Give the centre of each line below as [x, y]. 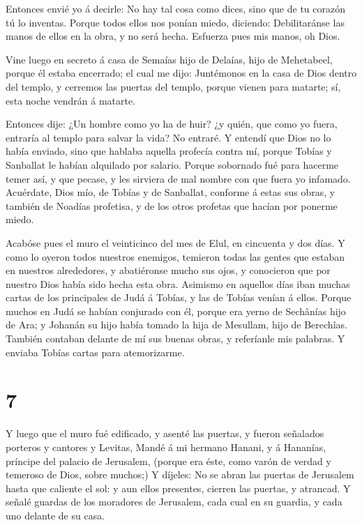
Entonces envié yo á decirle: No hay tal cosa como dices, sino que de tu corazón [176, 8]
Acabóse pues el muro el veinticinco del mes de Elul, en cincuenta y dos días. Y [175, 242]
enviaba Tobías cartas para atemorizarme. [95, 352]
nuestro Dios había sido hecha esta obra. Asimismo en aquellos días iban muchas [178, 283]
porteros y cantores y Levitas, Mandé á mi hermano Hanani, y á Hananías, [166, 447]
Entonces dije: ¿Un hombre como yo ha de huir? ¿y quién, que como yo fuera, [172, 124]
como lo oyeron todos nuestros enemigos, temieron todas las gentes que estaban [175, 256]
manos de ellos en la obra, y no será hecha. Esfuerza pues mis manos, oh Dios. [173, 36]
